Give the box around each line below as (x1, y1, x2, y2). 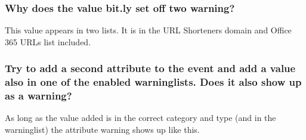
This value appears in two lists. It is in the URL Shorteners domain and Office (5, 24, 292, 36)
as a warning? (5, 88, 72, 103)
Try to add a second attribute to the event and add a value (5, 61, 296, 76)
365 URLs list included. (5, 35, 91, 48)
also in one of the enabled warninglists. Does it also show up (5, 74, 302, 89)
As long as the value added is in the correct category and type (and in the (5, 111, 276, 124)
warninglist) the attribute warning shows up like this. (5, 123, 200, 136)
